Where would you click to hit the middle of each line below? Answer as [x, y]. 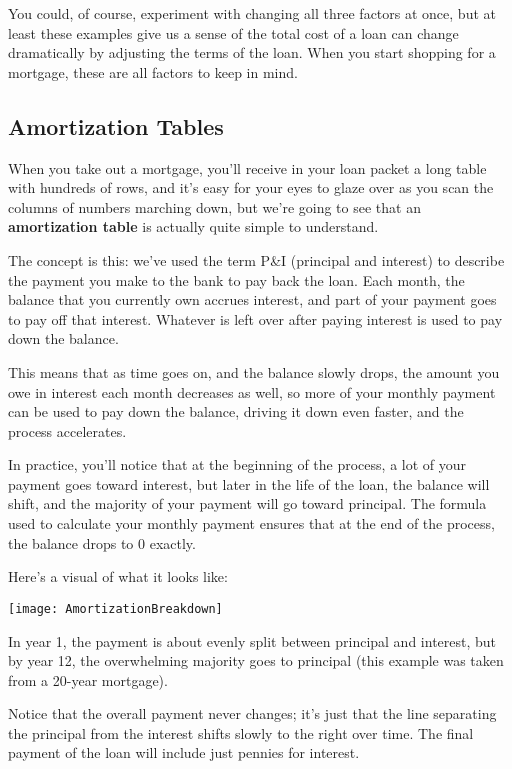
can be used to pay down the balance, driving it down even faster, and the [236, 411]
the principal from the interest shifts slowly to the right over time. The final [241, 732]
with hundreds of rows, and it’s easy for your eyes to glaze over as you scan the [251, 187]
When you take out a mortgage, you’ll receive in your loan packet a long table [247, 167]
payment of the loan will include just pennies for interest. [184, 752]
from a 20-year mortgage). [88, 679]
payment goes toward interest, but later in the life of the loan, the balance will [249, 483]
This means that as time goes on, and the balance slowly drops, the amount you [254, 371]
